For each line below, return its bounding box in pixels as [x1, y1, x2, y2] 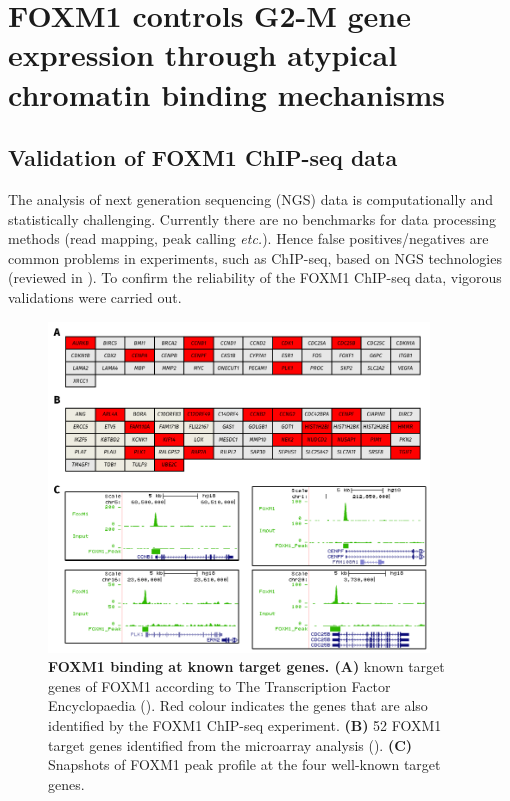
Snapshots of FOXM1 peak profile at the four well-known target [48, 754, 441, 775]
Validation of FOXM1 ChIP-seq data [8, 142, 398, 173]
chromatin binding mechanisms [8, 73, 446, 114]
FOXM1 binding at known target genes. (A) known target [48, 656, 445, 677]
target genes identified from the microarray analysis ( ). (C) [48, 734, 413, 755]
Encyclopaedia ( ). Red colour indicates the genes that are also [48, 695, 428, 716]
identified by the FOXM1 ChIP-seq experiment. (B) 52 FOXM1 [48, 715, 442, 736]
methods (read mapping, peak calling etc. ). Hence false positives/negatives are [8, 228, 489, 249]
